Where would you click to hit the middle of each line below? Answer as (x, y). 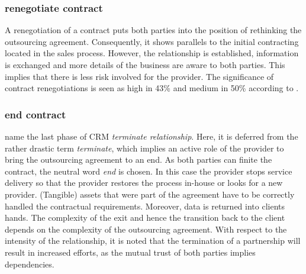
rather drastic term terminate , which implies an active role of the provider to (144, 148)
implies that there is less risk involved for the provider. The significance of (139, 76)
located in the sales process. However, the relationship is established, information (152, 53)
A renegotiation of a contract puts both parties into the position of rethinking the (153, 30)
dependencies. (30, 264)
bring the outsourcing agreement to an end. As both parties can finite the (138, 159)
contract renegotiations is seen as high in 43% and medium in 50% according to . (152, 88)
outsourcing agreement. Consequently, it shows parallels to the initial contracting (152, 41)
